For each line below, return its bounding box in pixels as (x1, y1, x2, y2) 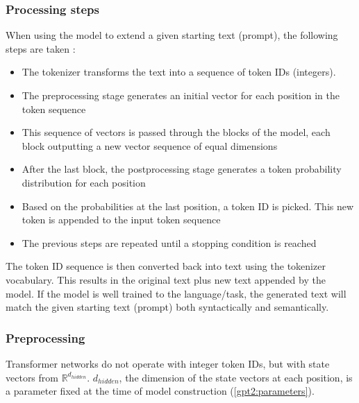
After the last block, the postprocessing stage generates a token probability (22, 162, 342, 176)
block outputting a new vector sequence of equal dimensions (22, 138, 278, 153)
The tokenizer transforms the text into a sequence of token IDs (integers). (22, 65, 336, 79)
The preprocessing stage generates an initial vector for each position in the (22, 88, 340, 102)
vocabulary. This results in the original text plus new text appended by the (6, 272, 326, 286)
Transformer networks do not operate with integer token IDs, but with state (6, 356, 330, 370)
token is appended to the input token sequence (22, 212, 221, 227)
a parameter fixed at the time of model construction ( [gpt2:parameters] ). (6, 384, 315, 398)
